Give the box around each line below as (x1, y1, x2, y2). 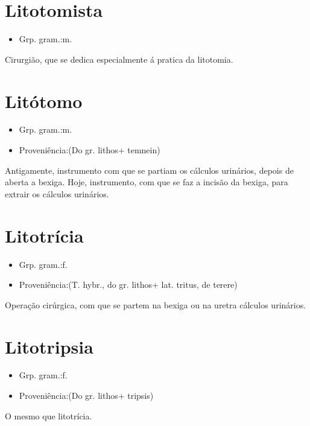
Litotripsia (5, 334, 93, 358)
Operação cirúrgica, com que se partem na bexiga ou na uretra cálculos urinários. (5, 298, 306, 311)
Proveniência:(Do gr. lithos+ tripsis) (19, 389, 154, 402)
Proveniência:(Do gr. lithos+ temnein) (19, 144, 160, 156)
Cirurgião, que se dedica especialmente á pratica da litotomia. (5, 52, 233, 65)
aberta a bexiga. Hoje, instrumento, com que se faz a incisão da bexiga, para (5, 176, 288, 188)
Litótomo (5, 88, 83, 113)
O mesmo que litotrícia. (5, 409, 92, 422)
